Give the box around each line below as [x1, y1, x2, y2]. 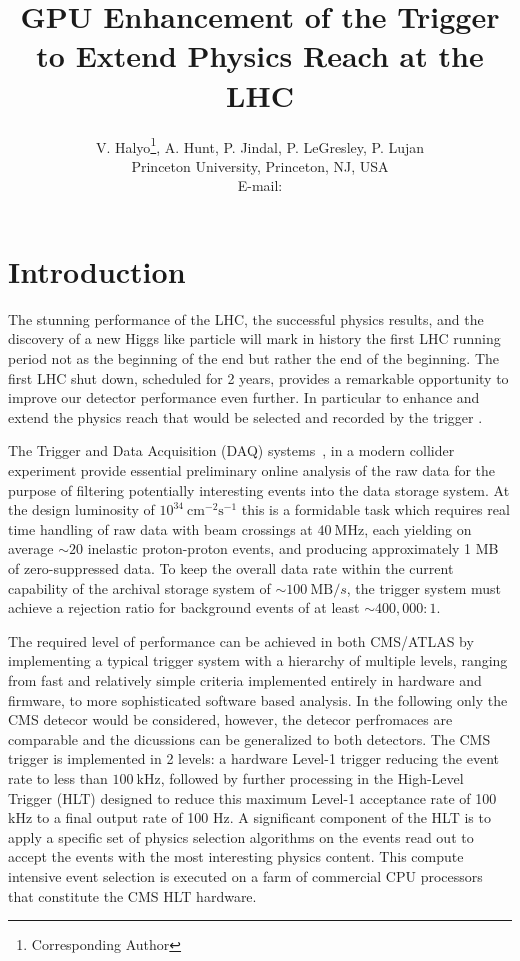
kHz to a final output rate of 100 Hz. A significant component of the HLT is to [8, 807, 491, 828]
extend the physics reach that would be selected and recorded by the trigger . [8, 406, 483, 427]
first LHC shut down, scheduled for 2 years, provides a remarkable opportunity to [8, 367, 509, 388]
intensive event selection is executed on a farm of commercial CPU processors [8, 865, 483, 886]
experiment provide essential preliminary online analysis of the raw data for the [8, 460, 496, 481]
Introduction [8, 250, 186, 291]
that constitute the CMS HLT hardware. [8, 885, 257, 906]
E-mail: [237, 175, 283, 196]
